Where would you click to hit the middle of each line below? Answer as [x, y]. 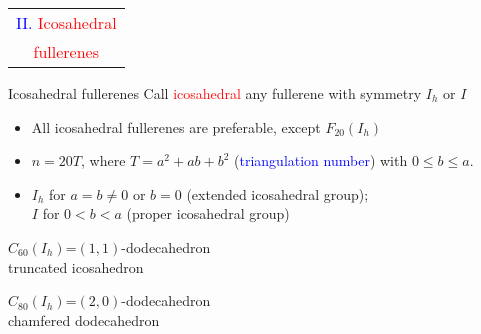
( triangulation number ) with [321, 160]
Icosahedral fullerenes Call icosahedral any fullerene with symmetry [215, 93]
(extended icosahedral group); [277, 193]
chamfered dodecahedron [84, 319]
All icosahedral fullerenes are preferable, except [176, 126]
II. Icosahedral [66, 22]
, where [103, 160]
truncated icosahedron [76, 266]
